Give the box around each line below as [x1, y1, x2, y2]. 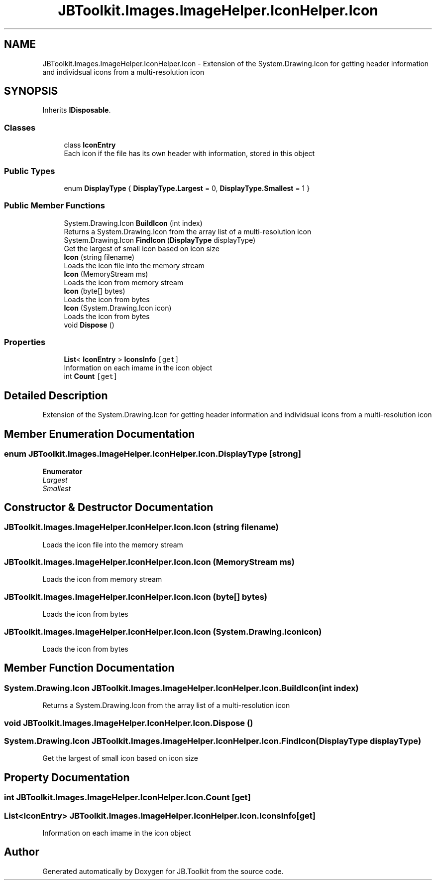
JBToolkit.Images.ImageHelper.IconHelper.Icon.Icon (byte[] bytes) [4, 591, 268, 602]
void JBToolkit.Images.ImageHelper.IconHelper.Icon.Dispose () [4, 717, 253, 728]
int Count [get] [64, 372, 118, 381]
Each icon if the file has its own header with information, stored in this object [64, 149, 315, 158]
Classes [4, 122, 36, 133]
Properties [4, 337, 46, 348]
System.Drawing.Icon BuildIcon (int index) [64, 218, 203, 227]
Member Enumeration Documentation [4, 427, 195, 440]
